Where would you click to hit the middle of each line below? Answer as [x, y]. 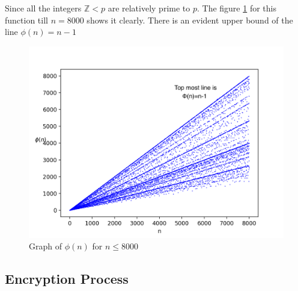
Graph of [45, 246]
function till [26, 20]
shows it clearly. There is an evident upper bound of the [190, 20]
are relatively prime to [149, 8]
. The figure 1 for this [236, 8]
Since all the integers [43, 8]
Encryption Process [67, 279]
